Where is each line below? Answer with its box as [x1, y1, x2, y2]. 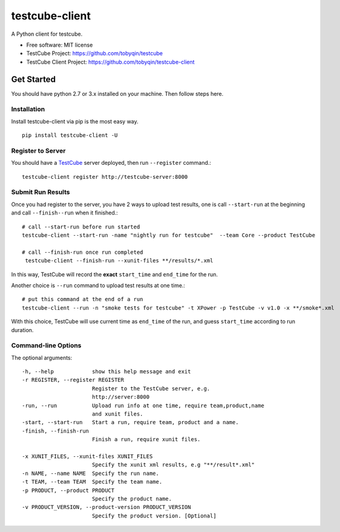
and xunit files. [91, 411, 143, 417]
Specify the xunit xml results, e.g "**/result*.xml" [91, 461, 255, 468]
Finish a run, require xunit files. [91, 436, 201, 443]
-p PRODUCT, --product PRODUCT [22, 487, 115, 494]
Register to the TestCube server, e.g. [91, 385, 211, 392]
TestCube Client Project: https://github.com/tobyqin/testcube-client [26, 58, 195, 65]
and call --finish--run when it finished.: [11, 209, 118, 216]
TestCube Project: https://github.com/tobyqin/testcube [26, 50, 163, 57]
